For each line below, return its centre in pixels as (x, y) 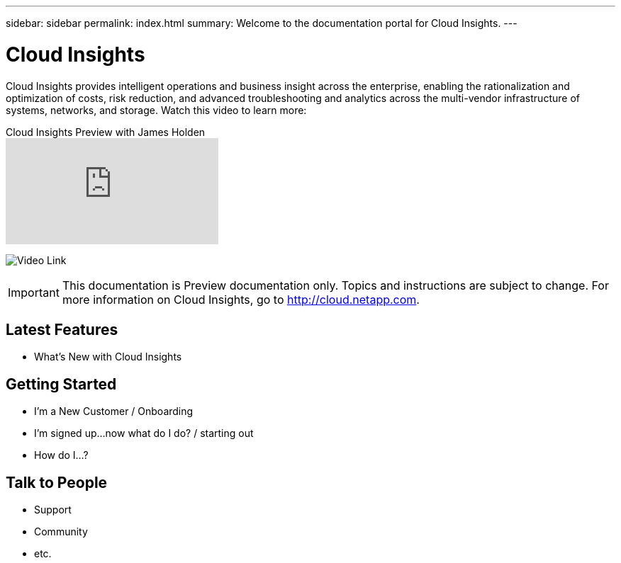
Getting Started (61, 384)
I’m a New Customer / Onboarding (114, 411)
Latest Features (62, 329)
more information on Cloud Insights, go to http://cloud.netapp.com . (241, 299)
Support (53, 510)
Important (34, 292)
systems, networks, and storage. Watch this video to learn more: (156, 110)
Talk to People (57, 482)
